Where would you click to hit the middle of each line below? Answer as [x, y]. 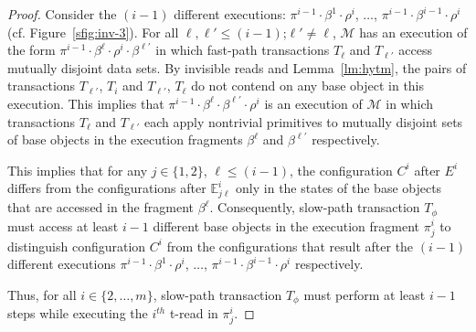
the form [32, 50]
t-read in [194, 313]
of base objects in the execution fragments [125, 139]
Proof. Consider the [62, 14]
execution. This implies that [86, 103]
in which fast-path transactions [243, 50]
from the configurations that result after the [290, 246]
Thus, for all [42, 294]
